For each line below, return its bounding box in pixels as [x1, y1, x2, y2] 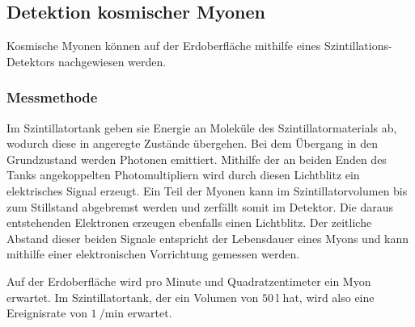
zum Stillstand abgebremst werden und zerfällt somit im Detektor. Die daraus [6, 198, 394, 215]
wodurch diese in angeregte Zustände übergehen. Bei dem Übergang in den [6, 135, 379, 152]
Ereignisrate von [6, 304, 87, 321]
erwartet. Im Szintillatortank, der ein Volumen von [6, 288, 259, 305]
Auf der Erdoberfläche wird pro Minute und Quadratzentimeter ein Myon [6, 272, 371, 289]
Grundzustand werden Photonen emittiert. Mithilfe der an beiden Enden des [6, 150, 387, 167]
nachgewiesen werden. [58, 52, 167, 69]
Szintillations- [324, 37, 392, 54]
